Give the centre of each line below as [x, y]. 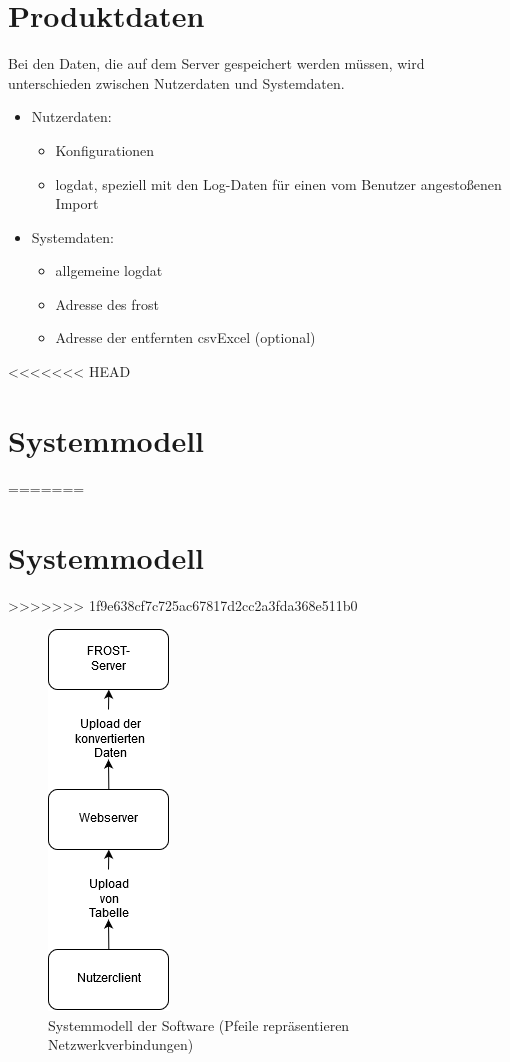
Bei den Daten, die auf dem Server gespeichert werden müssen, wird [216, 63]
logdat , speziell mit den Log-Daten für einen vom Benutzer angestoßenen [278, 183]
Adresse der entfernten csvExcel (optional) [185, 337]
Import [77, 203]
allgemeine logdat [109, 270]
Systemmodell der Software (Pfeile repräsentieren [199, 1024]
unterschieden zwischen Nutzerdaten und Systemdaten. [176, 82]
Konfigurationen [105, 149]
